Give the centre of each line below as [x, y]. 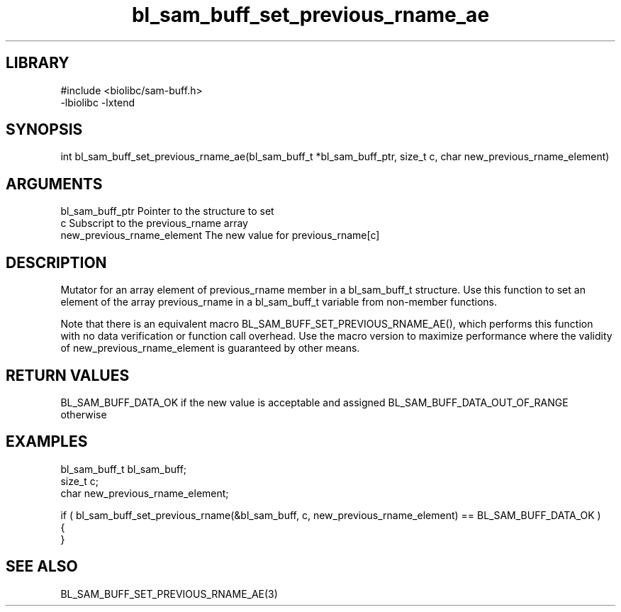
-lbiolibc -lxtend [98, 102]
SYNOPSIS [44, 130]
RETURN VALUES [68, 375]
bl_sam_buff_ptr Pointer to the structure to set [167, 211]
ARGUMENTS [54, 184]
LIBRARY [38, 63]
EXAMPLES [47, 442]
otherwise [84, 414]
